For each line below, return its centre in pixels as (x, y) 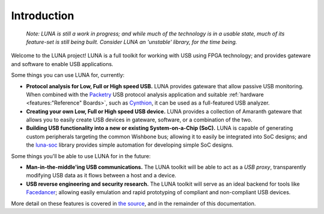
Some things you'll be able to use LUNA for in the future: (81, 156)
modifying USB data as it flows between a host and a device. (101, 176)
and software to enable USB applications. (62, 64)
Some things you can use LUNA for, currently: (68, 75)
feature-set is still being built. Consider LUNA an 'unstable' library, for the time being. (132, 41)
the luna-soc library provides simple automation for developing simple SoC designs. (130, 145)
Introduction (43, 16)
